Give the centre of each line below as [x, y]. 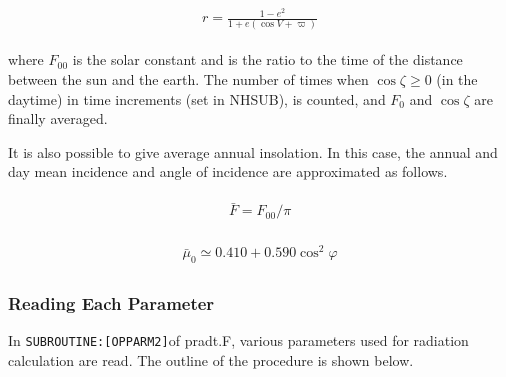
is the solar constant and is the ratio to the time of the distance [267, 59]
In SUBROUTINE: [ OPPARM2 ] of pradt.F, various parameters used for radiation [238, 340]
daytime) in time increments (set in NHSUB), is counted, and [197, 98]
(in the [457, 79]
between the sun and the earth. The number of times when [188, 79]
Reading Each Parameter [111, 303]
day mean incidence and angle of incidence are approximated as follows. [228, 171]
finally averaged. [58, 118]
